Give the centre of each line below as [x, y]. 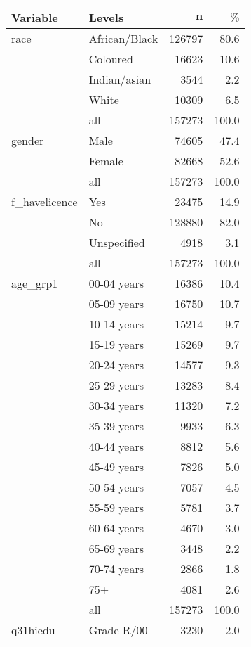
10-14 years [116, 324]
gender [28, 140]
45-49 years [116, 467]
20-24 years [116, 365]
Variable [35, 17]
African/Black [123, 38]
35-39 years [116, 426]
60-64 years [116, 528]
